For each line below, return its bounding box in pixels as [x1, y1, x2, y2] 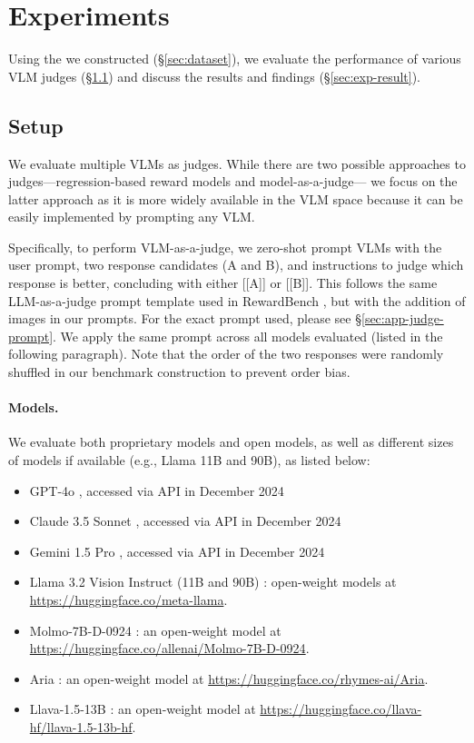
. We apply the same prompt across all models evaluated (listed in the [53, 326, 443, 345]
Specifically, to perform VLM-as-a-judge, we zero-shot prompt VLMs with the [8, 237, 442, 256]
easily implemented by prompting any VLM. [8, 207, 255, 226]
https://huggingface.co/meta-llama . [29, 590, 228, 609]
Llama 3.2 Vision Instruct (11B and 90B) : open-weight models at [29, 572, 397, 591]
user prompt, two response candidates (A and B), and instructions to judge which [8, 255, 464, 274]
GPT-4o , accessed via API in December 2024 [29, 480, 284, 500]
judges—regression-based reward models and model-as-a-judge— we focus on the [8, 172, 458, 191]
